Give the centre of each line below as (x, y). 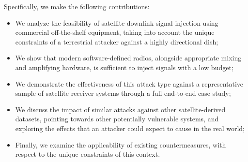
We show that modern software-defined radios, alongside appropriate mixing (128, 58)
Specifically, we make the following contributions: (77, 6)
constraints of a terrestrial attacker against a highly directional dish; (117, 41)
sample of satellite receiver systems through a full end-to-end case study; (123, 93)
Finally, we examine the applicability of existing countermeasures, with (121, 144)
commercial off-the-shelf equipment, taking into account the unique (115, 32)
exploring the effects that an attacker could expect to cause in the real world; (130, 128)
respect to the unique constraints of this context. (88, 154)
